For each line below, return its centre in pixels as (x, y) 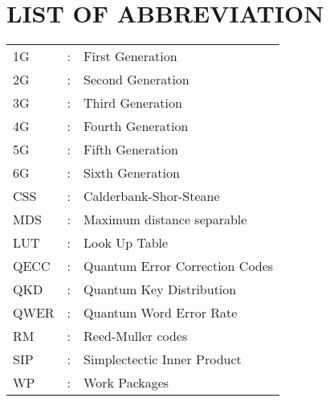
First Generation (130, 56)
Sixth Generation (132, 173)
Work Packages (126, 383)
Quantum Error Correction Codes (179, 266)
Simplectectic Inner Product (163, 359)
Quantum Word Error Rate (161, 313)
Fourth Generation (136, 126)
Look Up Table (126, 243)
